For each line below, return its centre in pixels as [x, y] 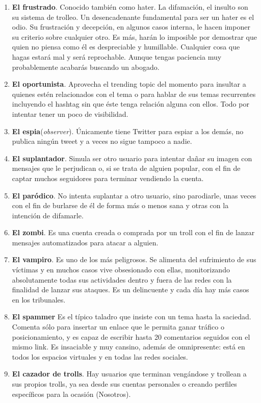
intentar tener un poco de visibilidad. [70, 114]
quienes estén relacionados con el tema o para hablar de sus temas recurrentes [134, 94]
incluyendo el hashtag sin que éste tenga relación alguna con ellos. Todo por [130, 104]
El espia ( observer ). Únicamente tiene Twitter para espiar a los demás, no [128, 131]
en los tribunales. [39, 299]
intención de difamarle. [48, 215]
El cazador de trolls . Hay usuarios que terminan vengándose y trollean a [129, 374]
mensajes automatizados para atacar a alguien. [85, 242]
